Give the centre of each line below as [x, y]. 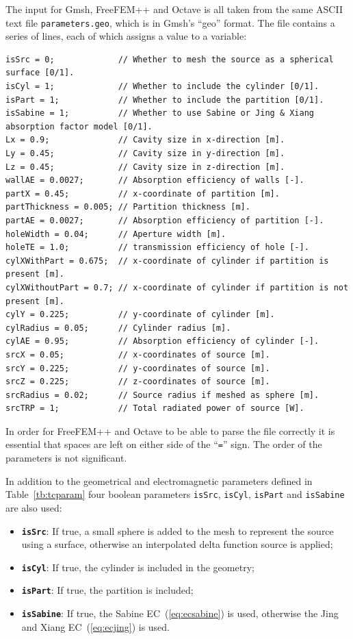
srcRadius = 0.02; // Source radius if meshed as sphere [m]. [162, 395]
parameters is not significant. [66, 458]
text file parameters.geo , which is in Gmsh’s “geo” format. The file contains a [170, 22]
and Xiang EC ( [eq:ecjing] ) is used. [96, 626]
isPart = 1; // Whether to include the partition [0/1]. [165, 100]
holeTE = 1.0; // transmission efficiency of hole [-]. [157, 248]
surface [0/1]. [40, 73]
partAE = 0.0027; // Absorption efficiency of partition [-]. [165, 220]
